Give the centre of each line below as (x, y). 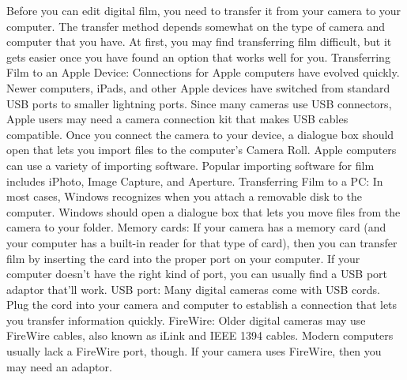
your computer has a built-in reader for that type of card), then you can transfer (202, 242)
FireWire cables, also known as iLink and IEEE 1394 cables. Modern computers (200, 335)
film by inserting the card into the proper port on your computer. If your (183, 258)
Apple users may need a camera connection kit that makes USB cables (177, 119)
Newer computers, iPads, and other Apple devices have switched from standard (198, 87)
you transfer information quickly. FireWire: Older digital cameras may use (186, 320)
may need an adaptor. (59, 366)
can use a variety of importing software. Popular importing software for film (190, 165)
